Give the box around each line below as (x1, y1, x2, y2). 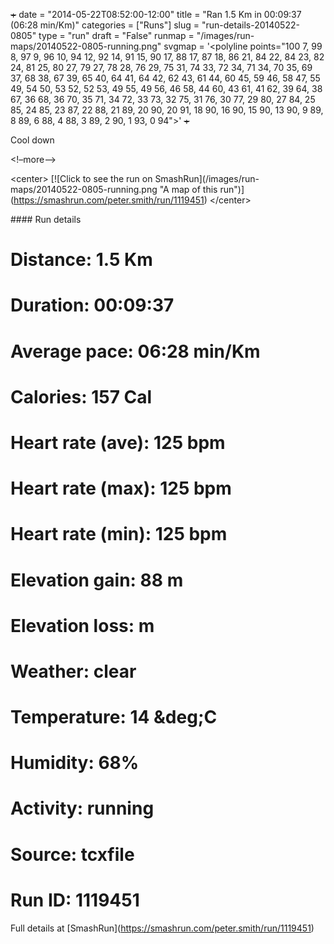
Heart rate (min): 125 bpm (10, 523, 228, 546)
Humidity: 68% (10, 752, 140, 774)
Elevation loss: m (10, 614, 155, 637)
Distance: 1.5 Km (10, 249, 153, 271)
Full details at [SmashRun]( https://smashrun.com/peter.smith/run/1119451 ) (10, 922, 315, 934)
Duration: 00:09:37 (10, 294, 175, 317)
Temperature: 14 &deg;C (10, 706, 218, 729)
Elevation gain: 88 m (10, 569, 184, 591)
